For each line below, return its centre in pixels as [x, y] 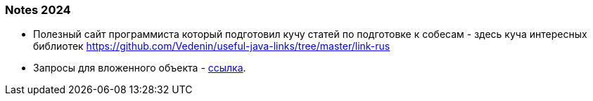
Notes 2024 [38, 10]
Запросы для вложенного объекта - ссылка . [140, 68]
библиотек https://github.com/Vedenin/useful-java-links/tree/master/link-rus [212, 46]
